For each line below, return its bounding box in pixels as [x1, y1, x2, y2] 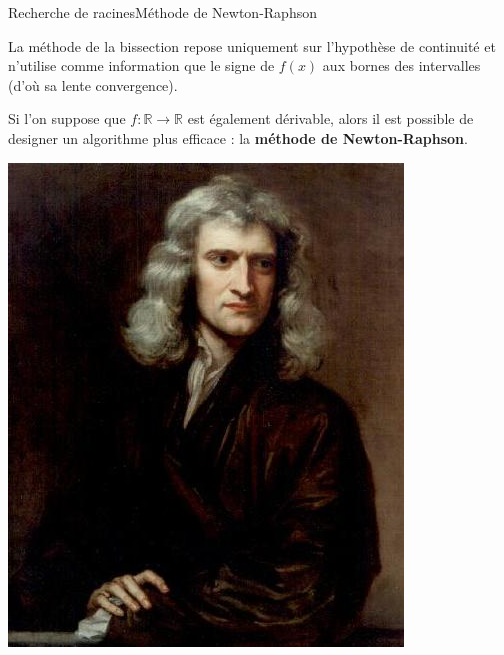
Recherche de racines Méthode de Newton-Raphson [8, 2, 317, 22]
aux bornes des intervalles [322, 55, 481, 76]
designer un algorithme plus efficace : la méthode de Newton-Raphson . [8, 127, 468, 148]
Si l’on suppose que [8, 108, 126, 129]
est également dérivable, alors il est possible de [187, 108, 474, 129]
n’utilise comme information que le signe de [8, 55, 275, 76]
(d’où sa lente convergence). [8, 74, 178, 95]
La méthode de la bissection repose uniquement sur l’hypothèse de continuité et [8, 35, 496, 56]
